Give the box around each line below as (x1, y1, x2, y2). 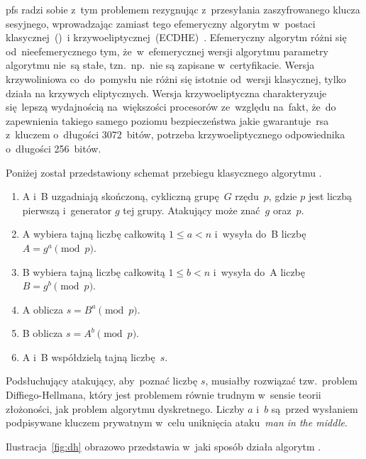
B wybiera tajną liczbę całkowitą (22, 264, 165, 279)
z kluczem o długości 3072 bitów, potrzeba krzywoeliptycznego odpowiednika (6, 127, 345, 142)
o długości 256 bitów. (6, 140, 101, 155)
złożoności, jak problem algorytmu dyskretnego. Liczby (6, 401, 245, 416)
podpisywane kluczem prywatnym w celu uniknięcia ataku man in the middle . (6, 415, 348, 430)
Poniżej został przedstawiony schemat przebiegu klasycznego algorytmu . (6, 165, 322, 179)
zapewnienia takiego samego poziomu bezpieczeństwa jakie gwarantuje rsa (6, 113, 329, 128)
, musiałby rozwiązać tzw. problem (205, 373, 357, 388)
